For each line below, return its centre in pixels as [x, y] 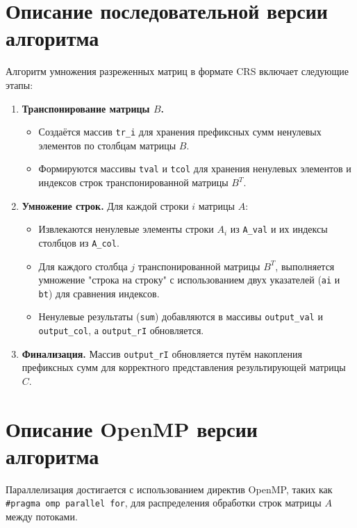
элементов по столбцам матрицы [107, 145]
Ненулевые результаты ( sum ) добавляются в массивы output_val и [181, 316]
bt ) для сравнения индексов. [99, 293]
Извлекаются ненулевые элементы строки [126, 229]
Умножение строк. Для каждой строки [105, 205]
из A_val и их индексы [279, 229]
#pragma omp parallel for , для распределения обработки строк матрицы [164, 503]
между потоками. [42, 517]
